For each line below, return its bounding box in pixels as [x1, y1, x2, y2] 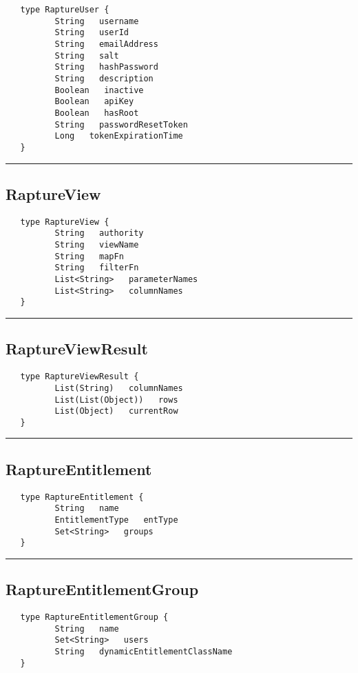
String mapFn [54, 251, 124, 261]
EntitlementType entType [54, 514, 178, 525]
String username [54, 16, 139, 26]
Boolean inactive [54, 85, 144, 95]
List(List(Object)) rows [54, 394, 178, 405]
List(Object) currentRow [54, 406, 178, 416]
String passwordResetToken [54, 119, 188, 130]
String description [54, 73, 154, 83]
